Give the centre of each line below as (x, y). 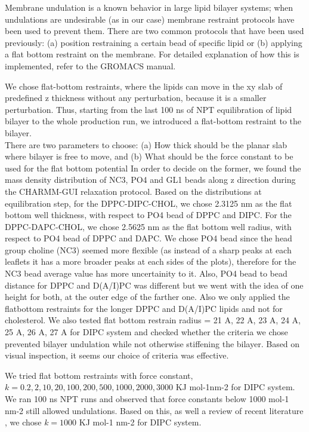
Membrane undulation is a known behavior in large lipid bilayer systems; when (149, 7)
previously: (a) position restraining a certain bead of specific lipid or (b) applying (154, 42)
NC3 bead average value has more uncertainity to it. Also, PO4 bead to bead (146, 273)
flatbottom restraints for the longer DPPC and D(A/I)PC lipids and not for (144, 308)
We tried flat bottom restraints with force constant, (99, 375)
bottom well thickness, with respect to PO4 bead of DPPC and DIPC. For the (148, 215)
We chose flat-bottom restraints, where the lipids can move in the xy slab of (144, 86)
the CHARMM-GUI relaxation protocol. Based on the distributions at (133, 191)
